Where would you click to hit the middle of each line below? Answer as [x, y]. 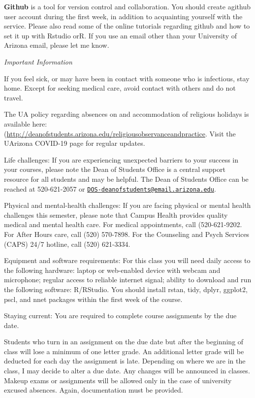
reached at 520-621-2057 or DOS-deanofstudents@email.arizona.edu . [110, 188]
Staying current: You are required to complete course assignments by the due [120, 315]
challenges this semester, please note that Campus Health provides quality [116, 215]
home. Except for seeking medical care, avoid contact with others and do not [120, 88]
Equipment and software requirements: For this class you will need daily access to [127, 260]
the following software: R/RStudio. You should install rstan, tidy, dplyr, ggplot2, [126, 289]
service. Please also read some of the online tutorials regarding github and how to [127, 26]
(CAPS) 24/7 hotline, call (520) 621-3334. [67, 244]
